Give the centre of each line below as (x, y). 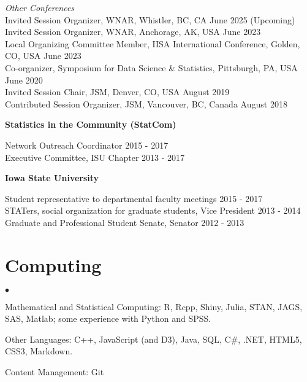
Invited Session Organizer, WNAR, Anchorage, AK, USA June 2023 (133, 32)
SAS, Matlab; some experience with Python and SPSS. (108, 318)
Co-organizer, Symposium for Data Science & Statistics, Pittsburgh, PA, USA (151, 67)
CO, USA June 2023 (43, 56)
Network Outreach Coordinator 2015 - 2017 (87, 145)
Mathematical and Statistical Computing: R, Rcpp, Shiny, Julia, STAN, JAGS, (154, 306)
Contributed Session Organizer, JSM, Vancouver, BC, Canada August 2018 (146, 103)
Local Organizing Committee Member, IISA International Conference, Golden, (153, 43)
